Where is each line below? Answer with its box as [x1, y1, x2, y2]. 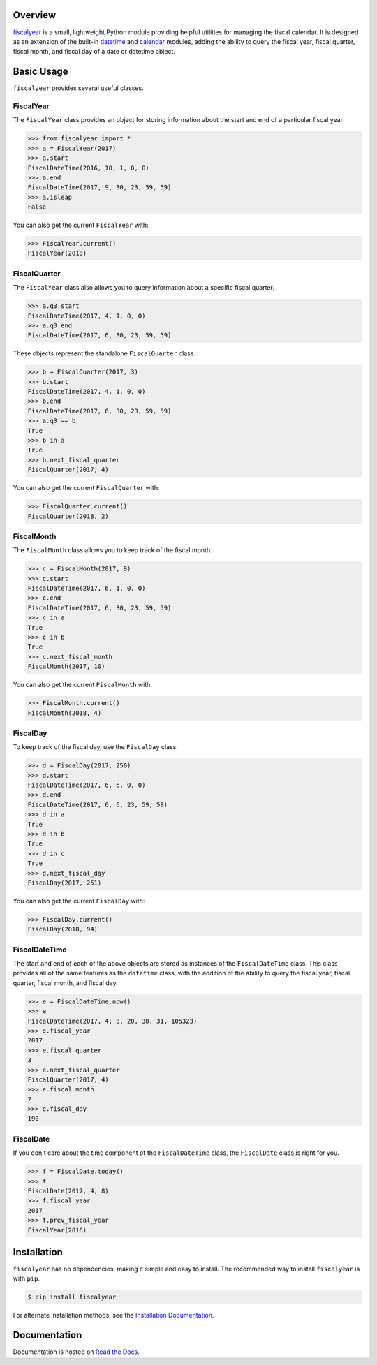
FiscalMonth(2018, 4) [27, 709, 102, 717]
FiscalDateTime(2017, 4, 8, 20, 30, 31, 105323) [27, 1017, 198, 1025]
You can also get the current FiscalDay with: [13, 897, 145, 905]
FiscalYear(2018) [27, 249, 87, 258]
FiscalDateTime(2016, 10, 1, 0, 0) [27, 164, 149, 172]
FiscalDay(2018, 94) [27, 925, 98, 934]
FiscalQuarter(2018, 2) [27, 512, 110, 520]
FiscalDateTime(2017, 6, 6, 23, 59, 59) [27, 800, 168, 809]
